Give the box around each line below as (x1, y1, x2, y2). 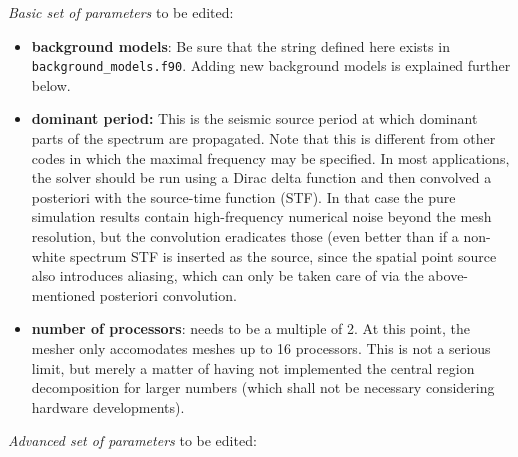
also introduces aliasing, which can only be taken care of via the (31, 265, 424, 286)
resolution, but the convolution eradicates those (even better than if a (31, 226, 459, 246)
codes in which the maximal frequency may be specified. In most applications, (31, 147, 510, 168)
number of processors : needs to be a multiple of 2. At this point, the (31, 318, 470, 339)
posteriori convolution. (99, 284, 237, 305)
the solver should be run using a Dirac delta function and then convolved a (31, 167, 492, 188)
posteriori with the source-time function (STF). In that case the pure (31, 186, 456, 207)
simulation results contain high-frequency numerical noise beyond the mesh (31, 206, 492, 227)
